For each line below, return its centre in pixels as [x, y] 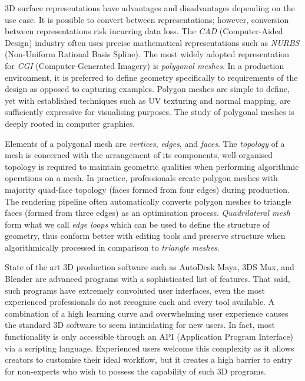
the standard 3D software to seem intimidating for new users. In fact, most [140, 325]
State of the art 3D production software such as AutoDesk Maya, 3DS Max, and [150, 267]
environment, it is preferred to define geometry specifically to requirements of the [151, 77]
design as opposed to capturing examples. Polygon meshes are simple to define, [147, 89]
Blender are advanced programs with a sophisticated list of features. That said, [147, 279]
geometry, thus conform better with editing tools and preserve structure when [145, 236]
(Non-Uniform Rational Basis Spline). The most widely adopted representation [147, 54]
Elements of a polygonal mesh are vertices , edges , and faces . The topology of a [145, 143]
